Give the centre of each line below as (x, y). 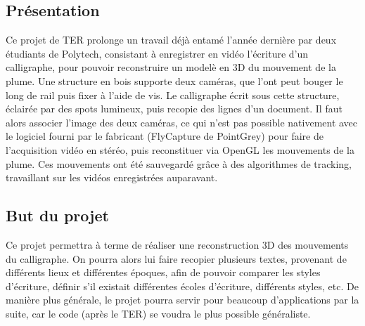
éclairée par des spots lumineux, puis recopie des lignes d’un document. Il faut (174, 109)
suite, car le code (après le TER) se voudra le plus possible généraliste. (158, 313)
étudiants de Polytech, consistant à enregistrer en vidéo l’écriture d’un (157, 53)
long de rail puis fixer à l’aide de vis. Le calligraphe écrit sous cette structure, (173, 94)
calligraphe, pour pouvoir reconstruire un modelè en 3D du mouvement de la (171, 67)
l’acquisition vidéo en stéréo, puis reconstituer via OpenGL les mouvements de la (180, 149)
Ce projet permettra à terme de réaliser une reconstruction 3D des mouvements (177, 244)
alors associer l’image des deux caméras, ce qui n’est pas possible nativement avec (182, 122)
